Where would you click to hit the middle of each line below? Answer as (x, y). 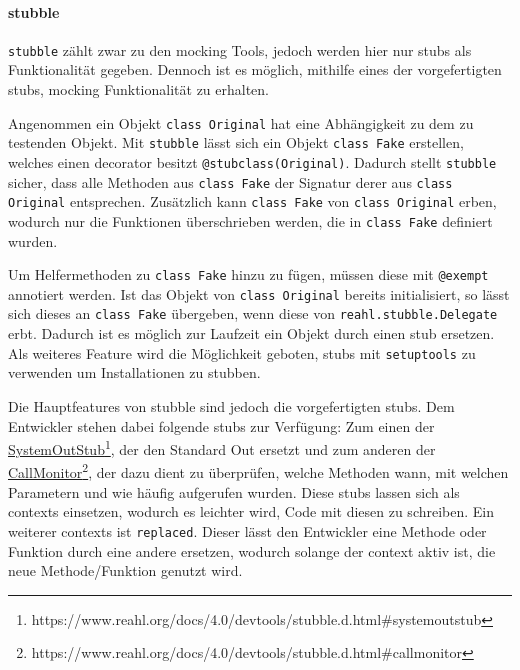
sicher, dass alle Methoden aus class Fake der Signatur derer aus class (230, 181)
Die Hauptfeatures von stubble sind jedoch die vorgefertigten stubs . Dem (231, 405)
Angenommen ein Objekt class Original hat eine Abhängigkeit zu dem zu (241, 122)
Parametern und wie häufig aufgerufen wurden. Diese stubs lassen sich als (234, 491)
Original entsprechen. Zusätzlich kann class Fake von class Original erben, (252, 201)
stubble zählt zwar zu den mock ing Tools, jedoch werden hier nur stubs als (240, 49)
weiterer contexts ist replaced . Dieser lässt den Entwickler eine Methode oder (247, 530)
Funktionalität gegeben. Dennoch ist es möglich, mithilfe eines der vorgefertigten (255, 69)
